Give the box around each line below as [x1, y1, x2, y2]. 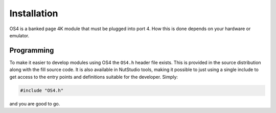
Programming [9, 46, 54, 55]
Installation [9, 8, 58, 19]
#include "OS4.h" [20, 87, 64, 93]
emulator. [9, 32, 30, 38]
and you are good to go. [9, 100, 60, 107]
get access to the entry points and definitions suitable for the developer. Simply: [9, 74, 178, 80]
